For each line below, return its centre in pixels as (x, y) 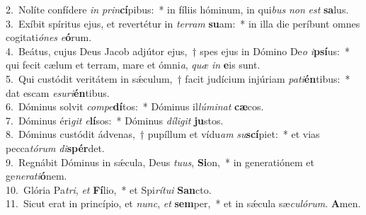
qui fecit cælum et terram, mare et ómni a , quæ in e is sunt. (133, 65)
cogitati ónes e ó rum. (49, 37)
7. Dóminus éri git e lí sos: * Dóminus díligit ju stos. (115, 120)
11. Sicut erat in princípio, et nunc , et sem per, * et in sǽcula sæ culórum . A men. (183, 203)
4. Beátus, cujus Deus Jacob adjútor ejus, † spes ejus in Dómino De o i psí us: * (178, 51)
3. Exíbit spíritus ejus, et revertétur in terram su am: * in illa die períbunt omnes (183, 23)
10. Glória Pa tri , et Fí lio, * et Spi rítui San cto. (109, 189)
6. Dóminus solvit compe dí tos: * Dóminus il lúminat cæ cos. (135, 106)
